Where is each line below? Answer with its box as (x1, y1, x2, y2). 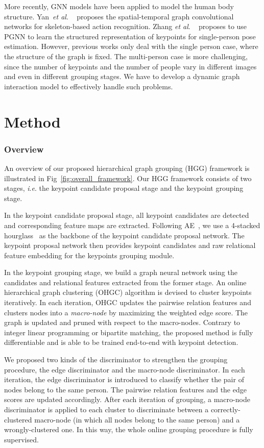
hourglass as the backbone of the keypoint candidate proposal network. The (4, 230, 245, 240)
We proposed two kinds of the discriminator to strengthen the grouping (4, 354, 228, 365)
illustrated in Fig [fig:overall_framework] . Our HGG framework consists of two (4, 172, 252, 183)
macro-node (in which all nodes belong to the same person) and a (34, 414, 240, 425)
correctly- (210, 404, 241, 414)
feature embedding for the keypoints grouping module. (4, 250, 175, 260)
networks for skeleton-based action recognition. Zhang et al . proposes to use (4, 21, 247, 32)
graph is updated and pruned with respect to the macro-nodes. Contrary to (4, 317, 241, 328)
